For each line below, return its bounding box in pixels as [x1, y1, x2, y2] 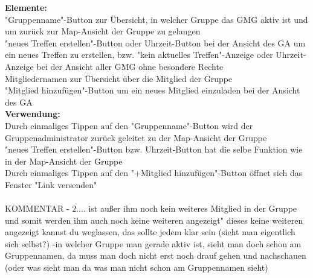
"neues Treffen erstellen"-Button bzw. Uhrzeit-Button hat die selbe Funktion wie [5, 143, 303, 156]
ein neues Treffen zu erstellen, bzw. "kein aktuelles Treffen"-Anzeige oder [5, 48, 273, 61]
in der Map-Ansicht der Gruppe [5, 154, 123, 167]
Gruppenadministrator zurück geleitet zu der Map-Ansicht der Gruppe [5, 131, 267, 144]
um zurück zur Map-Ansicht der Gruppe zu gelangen [5, 25, 201, 37]
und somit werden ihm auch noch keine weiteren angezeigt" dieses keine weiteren [5, 213, 303, 226]
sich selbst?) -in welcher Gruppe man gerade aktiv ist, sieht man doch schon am [5, 237, 302, 250]
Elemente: [5, 1, 47, 13]
